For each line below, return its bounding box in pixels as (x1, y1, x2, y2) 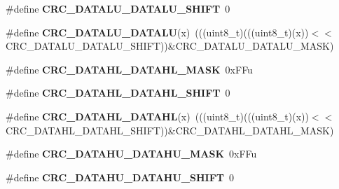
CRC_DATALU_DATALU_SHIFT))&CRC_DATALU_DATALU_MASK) (6, 38, 334, 53)
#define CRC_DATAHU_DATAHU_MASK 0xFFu (6, 146, 257, 161)
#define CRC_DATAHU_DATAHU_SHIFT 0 (6, 169, 234, 184)
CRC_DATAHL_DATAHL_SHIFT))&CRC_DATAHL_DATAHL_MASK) (6, 122, 334, 137)
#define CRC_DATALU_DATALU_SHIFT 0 (6, 1, 230, 15)
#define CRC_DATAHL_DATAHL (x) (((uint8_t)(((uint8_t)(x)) (6, 108, 309, 123)
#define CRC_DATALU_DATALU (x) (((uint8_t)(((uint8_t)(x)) (6, 24, 309, 39)
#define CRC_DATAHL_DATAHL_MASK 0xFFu (6, 62, 253, 76)
